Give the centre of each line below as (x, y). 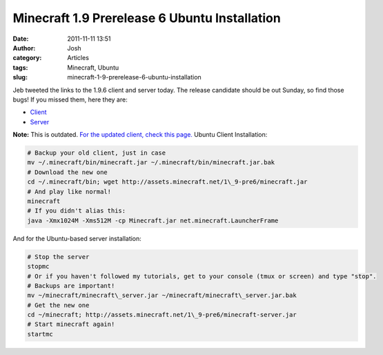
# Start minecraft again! (71, 324)
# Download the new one (68, 172)
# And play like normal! (69, 191)
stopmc (38, 267)
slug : (20, 77)
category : (27, 58)
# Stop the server (58, 257)
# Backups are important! (71, 286)
